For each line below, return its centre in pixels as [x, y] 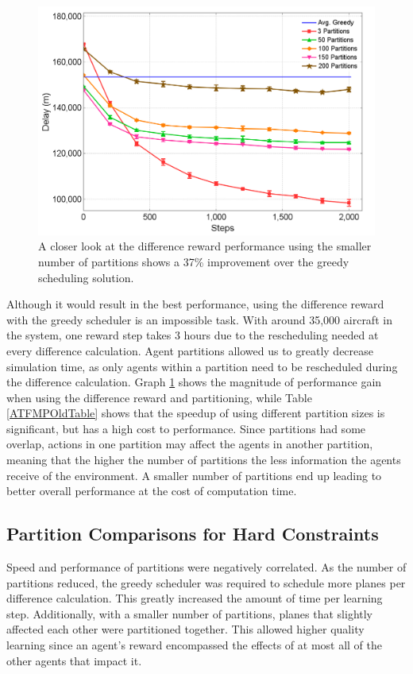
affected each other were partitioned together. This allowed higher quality [185, 629]
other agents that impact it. [74, 660]
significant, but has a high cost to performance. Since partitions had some [186, 428]
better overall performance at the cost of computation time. [152, 491]
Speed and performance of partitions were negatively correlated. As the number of [206, 567]
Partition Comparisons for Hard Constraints [193, 534]
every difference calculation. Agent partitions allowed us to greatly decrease [190, 350]
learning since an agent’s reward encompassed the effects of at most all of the [195, 645]
